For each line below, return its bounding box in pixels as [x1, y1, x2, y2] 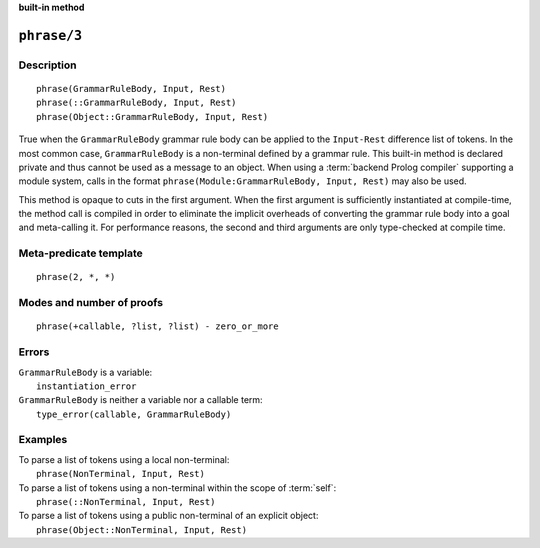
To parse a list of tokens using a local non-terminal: [18, 453, 230, 465]
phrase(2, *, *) [36, 271, 116, 283]
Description [18, 58, 77, 72]
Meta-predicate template [18, 246, 144, 260]
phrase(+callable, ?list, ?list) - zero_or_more [36, 321, 279, 332]
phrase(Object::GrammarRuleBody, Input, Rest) [36, 111, 269, 122]
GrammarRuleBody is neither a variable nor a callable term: [18, 394, 264, 406]
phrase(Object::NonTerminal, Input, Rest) [36, 524, 248, 535]
